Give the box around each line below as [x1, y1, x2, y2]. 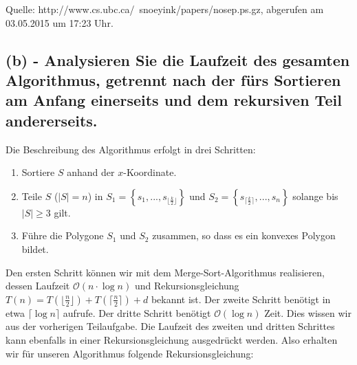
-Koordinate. [123, 165, 177, 179]
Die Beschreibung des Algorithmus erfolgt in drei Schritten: [6, 142, 256, 156]
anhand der [67, 165, 115, 179]
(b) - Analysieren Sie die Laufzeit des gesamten [6, 49, 350, 70]
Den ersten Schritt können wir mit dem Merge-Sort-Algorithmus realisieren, [6, 265, 325, 279]
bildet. [21, 241, 49, 256]
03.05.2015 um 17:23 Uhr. [6, 15, 113, 30]
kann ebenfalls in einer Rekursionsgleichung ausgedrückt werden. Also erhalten [6, 332, 338, 346]
